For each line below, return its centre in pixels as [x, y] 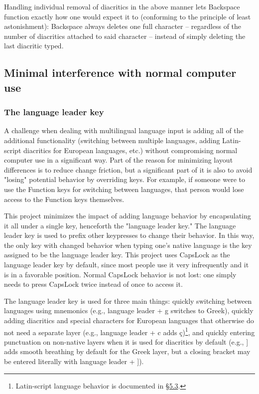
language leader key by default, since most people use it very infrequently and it [127, 265]
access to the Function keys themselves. [64, 199]
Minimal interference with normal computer [120, 73]
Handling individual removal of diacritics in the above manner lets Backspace [122, 6]
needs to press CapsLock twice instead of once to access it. [93, 284]
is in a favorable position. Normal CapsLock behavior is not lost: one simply [120, 274]
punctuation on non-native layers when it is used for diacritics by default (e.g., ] [126, 341]
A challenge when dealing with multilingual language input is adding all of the [124, 130]
